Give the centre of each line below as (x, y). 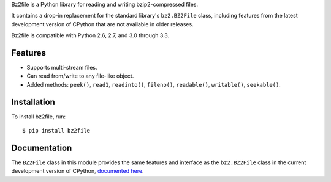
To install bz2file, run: (39, 117)
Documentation (42, 147)
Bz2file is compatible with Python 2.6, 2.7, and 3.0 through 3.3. (90, 35)
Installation (33, 102)
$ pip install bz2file (56, 131)
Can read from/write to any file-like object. (80, 76)
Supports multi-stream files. (62, 68)
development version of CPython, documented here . (78, 171)
